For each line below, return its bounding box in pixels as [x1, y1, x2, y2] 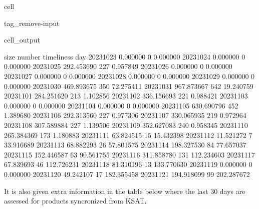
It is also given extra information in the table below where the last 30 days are [4, 185, 245, 196]
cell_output [4, 34, 40, 45]
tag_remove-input [4, 17, 60, 28]
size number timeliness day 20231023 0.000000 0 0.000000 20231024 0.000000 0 [4, 51, 245, 61]
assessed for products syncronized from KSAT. [4, 195, 147, 206]
